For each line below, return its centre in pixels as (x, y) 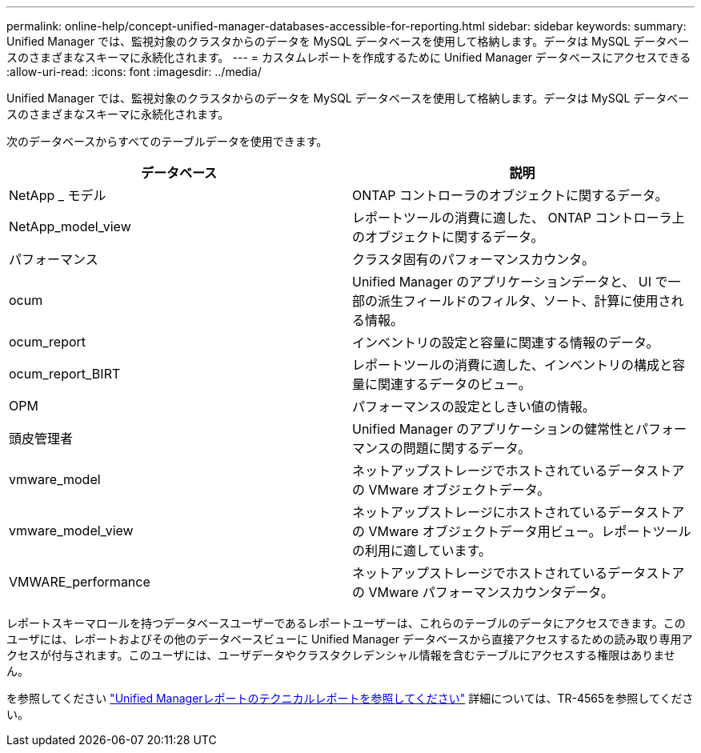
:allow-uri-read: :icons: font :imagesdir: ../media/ (134, 72)
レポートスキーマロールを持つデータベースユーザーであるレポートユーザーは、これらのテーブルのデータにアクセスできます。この (346, 623)
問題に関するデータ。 (467, 448)
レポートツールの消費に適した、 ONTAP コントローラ (512, 218)
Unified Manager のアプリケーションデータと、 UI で (510, 282)
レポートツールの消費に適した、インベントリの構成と (513, 365)
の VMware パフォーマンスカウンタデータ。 (483, 592)
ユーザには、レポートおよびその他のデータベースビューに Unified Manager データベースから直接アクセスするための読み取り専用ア (350, 639)
